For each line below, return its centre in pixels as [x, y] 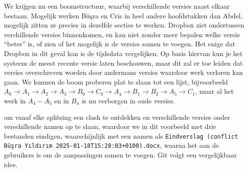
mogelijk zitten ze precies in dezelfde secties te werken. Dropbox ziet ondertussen [124, 25]
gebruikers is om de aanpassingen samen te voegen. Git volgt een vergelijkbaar [120, 155]
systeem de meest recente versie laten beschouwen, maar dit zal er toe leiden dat [124, 63]
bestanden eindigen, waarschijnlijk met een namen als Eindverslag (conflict [121, 135]
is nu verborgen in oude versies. [128, 100]
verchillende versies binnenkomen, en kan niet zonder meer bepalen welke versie [122, 34]
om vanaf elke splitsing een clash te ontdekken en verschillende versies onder [117, 117]
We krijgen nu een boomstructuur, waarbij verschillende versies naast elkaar [117, 6]
